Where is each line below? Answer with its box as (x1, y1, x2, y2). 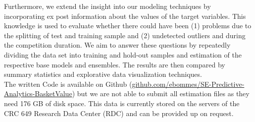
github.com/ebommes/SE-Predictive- (132, 78, 245, 89)
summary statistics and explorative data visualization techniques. (4, 69, 202, 79)
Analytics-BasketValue (4, 88, 72, 99)
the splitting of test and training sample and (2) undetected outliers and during (4, 30, 246, 40)
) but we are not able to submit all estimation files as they (72, 88, 250, 99)
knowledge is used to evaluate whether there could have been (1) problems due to (4, 20, 252, 31)
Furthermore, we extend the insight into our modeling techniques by (4, 1, 211, 11)
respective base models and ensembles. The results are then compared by (4, 59, 225, 69)
